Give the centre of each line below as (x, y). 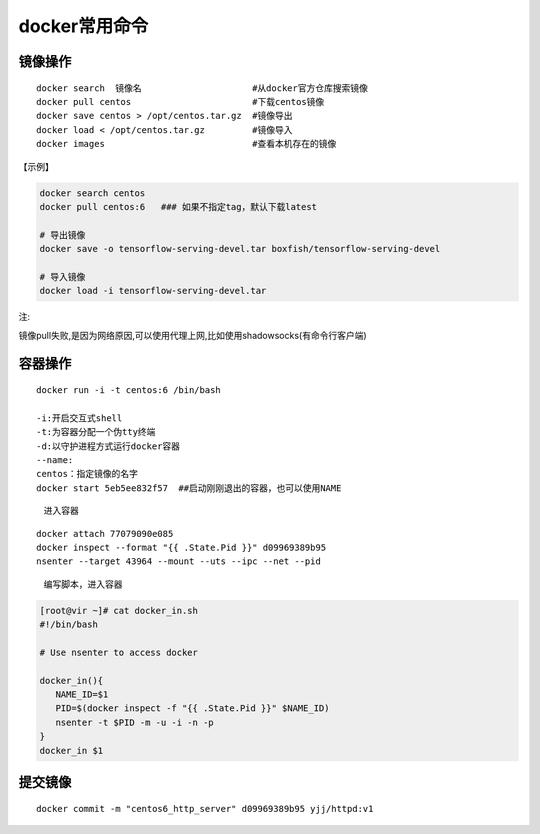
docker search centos (92, 193)
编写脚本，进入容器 (83, 584)
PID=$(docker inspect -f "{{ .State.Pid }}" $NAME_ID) (192, 708)
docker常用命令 (83, 26)
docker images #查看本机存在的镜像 (186, 144)
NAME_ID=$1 (82, 694)
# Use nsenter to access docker (119, 652)
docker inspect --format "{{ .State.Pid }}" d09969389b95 (181, 547)
